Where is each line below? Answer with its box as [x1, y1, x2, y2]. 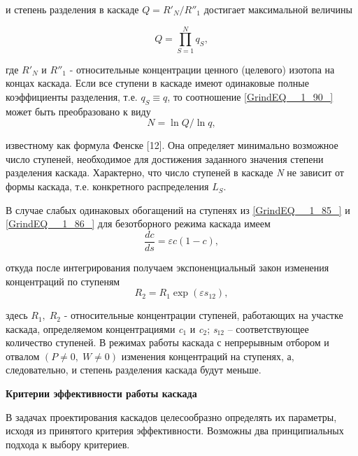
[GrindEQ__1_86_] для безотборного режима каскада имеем [6, 216, 271, 231]
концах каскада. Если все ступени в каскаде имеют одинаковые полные [6, 76, 309, 90]
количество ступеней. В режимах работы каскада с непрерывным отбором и [6, 335, 329, 350]
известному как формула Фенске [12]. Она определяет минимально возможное [6, 138, 338, 152]
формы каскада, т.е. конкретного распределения [6, 179, 209, 194]
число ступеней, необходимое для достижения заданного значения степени [6, 151, 324, 166]
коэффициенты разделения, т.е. [6, 89, 138, 104]
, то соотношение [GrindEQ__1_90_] [167, 89, 334, 104]
